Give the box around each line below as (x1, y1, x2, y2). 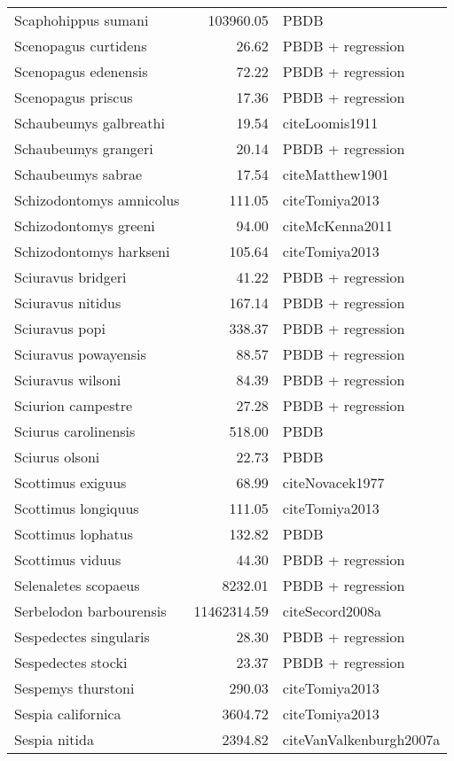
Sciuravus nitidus (14, 292, 121, 313)
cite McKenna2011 (282, 215, 393, 236)
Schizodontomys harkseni (14, 241, 170, 261)
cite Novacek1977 (282, 472, 385, 493)
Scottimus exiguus (14, 472, 127, 493)
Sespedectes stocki (14, 652, 128, 672)
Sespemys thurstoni (14, 678, 135, 698)
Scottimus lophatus (14, 524, 133, 544)
